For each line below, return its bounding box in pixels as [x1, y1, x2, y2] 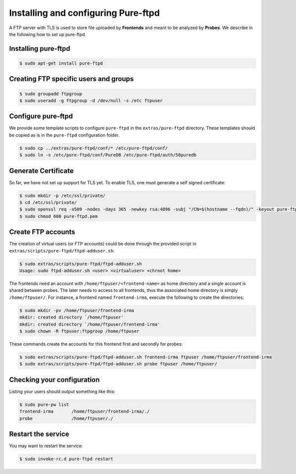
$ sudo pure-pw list [19, 401, 69, 407]
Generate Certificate [9, 166, 74, 175]
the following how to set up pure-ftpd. [9, 31, 86, 37]
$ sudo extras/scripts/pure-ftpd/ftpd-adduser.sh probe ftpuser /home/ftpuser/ [19, 361, 218, 367]
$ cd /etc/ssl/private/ [19, 200, 77, 205]
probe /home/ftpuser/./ [19, 415, 113, 421]
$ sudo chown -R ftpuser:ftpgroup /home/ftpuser [19, 328, 140, 334]
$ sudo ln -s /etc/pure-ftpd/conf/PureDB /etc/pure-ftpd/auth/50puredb [19, 152, 197, 158]
